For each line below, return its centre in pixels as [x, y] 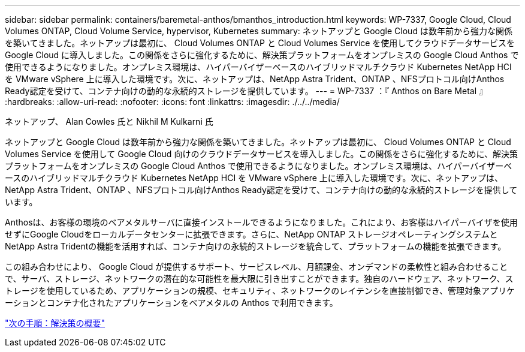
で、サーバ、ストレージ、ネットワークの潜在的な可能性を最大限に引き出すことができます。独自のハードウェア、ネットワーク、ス [259, 279]
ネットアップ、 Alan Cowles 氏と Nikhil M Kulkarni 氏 [109, 121]
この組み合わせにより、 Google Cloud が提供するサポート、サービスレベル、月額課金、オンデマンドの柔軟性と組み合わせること [256, 267]
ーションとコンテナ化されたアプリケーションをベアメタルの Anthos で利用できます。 [171, 303]
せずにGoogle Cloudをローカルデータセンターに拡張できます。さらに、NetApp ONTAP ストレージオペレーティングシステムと [251, 234]
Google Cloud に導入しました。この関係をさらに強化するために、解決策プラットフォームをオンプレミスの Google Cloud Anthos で [262, 55]
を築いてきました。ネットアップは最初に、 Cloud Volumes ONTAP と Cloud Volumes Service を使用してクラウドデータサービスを [260, 43]
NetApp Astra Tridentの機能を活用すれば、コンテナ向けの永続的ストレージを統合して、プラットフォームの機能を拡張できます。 [256, 246]
